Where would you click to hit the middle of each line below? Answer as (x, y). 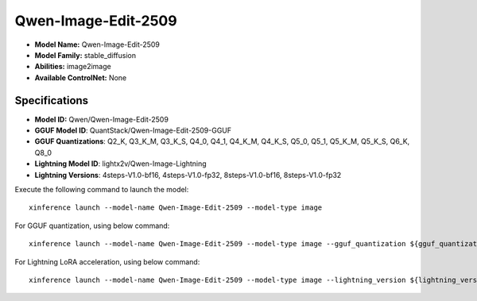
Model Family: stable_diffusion (85, 55)
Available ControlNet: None (81, 77)
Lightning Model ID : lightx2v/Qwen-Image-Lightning (120, 164)
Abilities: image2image (73, 67)
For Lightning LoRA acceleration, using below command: (107, 261)
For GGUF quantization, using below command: (92, 226)
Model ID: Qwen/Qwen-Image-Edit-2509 (101, 119)
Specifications (52, 100)
